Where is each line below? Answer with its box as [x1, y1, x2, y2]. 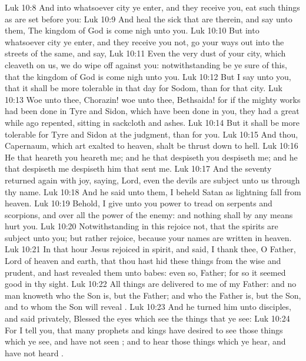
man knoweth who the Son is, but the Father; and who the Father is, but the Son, [5, 289, 301, 301]
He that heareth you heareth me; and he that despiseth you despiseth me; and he [5, 151, 298, 163]
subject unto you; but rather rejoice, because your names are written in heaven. [5, 231, 292, 243]
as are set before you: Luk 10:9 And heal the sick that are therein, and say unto [5, 12, 292, 25]
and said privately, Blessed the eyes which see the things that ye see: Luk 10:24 [5, 312, 290, 325]
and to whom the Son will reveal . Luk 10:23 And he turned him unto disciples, [5, 300, 291, 313]
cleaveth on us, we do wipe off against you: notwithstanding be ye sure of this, [5, 58, 287, 71]
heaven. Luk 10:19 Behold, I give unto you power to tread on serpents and [5, 197, 272, 209]
